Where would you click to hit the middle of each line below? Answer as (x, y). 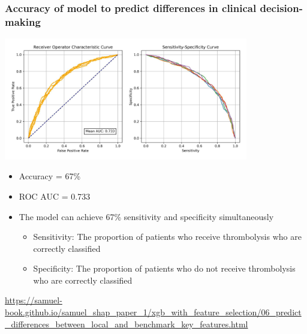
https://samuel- (34, 300)
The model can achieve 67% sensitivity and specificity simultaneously (146, 216)
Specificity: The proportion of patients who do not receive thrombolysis (164, 268)
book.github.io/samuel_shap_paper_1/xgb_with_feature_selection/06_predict (153, 312)
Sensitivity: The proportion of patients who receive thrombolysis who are (167, 237)
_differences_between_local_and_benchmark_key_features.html (127, 324)
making (23, 21)
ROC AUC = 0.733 (55, 196)
